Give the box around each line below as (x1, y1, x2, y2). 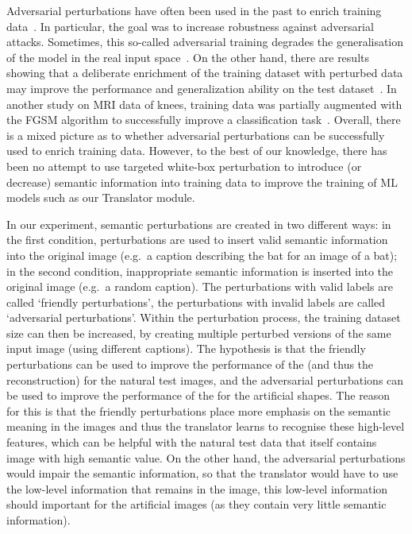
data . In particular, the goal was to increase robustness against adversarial (6, 17, 374, 34)
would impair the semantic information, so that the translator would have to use (6, 465, 399, 482)
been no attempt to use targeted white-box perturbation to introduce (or (6, 157, 362, 174)
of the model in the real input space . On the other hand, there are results (6, 48, 369, 65)
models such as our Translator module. (6, 189, 195, 206)
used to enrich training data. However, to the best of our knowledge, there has (6, 142, 387, 159)
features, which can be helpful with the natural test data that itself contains (6, 434, 377, 451)
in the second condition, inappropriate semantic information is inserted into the (6, 262, 394, 279)
